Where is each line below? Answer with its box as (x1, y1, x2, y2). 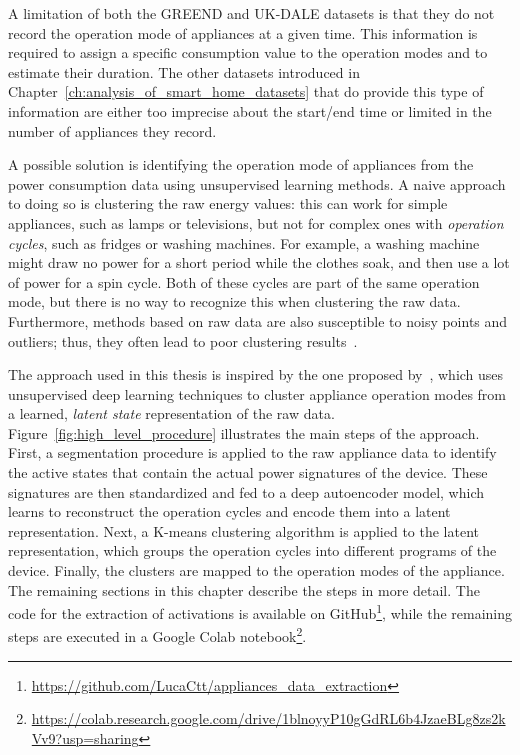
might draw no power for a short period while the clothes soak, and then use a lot (8, 252, 510, 273)
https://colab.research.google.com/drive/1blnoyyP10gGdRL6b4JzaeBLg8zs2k (31, 708, 506, 729)
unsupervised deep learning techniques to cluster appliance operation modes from (8, 383, 506, 404)
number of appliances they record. (8, 120, 217, 141)
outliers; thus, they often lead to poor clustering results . (8, 330, 358, 351)
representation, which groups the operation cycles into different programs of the (8, 540, 497, 561)
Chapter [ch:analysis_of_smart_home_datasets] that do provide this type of (8, 81, 484, 102)
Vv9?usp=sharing (31, 727, 139, 748)
